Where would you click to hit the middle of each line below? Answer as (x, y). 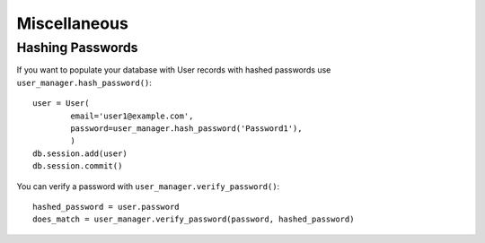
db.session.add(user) (80, 153)
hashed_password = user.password (106, 207)
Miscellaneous (73, 23)
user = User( (61, 104)
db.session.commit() (78, 166)
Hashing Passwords (77, 48)
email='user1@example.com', (132, 116)
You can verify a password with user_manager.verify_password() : (148, 186)
